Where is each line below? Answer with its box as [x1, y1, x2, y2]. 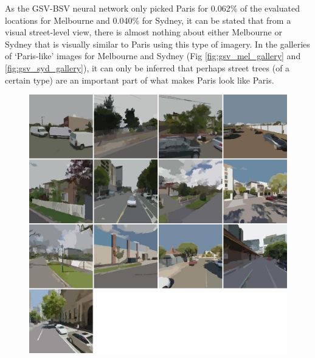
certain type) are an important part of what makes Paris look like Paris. [5, 73, 274, 86]
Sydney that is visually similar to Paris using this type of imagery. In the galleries [5, 37, 310, 50]
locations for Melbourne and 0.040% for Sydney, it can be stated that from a [5, 13, 291, 26]
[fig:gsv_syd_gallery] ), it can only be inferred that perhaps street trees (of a [5, 61, 290, 74]
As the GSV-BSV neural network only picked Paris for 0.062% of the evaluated [5, 2, 300, 14]
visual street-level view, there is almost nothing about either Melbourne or [5, 26, 282, 38]
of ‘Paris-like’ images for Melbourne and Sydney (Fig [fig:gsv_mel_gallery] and [5, 49, 301, 62]
